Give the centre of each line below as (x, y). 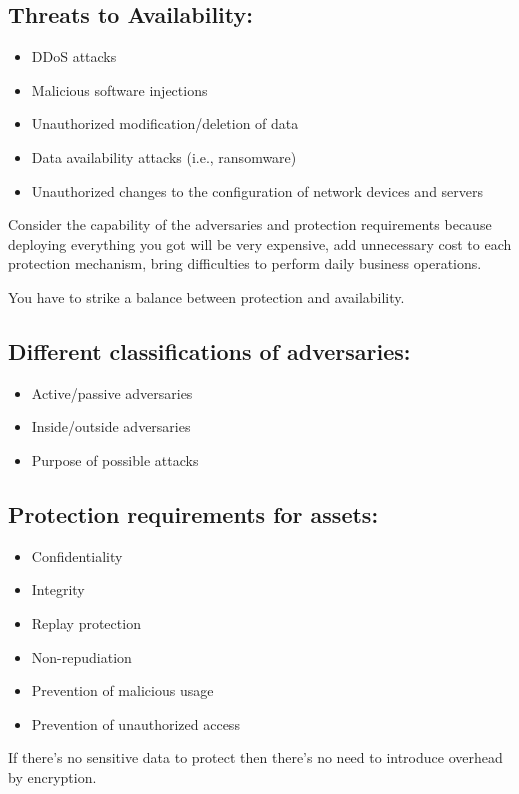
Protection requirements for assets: (193, 513)
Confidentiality (77, 555)
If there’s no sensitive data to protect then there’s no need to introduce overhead (255, 757)
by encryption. (52, 776)
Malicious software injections (119, 89)
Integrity (58, 589)
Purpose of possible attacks (115, 459)
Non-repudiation (81, 656)
